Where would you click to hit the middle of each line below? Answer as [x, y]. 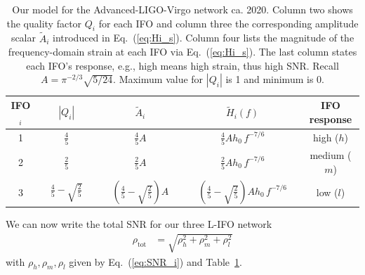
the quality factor [44, 23]
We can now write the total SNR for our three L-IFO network [139, 224]
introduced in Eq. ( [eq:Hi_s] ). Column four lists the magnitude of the [203, 38]
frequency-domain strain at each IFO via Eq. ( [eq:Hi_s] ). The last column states [182, 52]
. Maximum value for [158, 79]
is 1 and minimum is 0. [275, 79]
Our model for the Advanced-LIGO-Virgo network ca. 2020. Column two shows [182, 9]
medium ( [331, 155]
